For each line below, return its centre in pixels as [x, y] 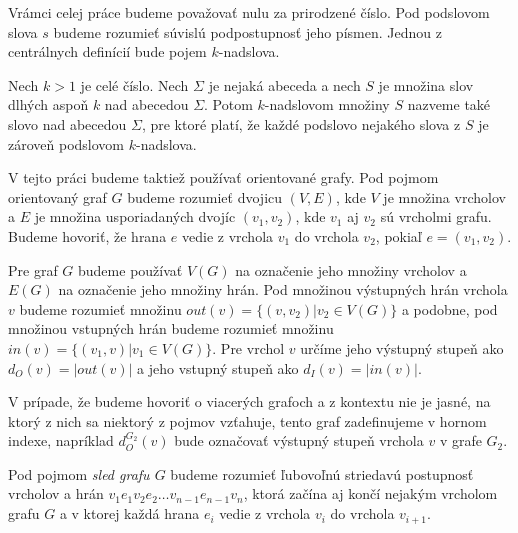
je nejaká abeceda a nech [284, 84]
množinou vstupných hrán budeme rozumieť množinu [171, 328]
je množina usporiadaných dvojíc [135, 216]
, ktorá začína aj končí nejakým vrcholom [370, 493]
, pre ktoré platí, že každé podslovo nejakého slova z [301, 123]
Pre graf [33, 269]
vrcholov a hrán [56, 493]
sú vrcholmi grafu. [436, 216]
